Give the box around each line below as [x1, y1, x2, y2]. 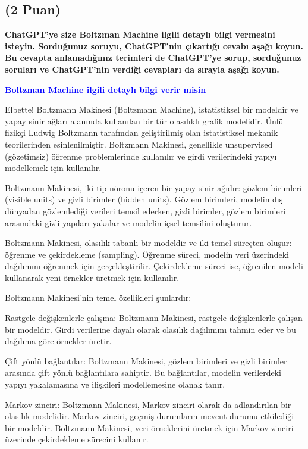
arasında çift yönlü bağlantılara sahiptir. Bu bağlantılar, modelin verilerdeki [5, 366, 282, 379]
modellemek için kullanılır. [5, 161, 102, 174]
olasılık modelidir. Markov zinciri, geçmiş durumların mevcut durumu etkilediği [5, 410, 294, 422]
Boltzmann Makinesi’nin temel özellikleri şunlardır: [5, 291, 191, 304]
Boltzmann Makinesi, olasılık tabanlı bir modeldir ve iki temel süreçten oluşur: [5, 236, 292, 249]
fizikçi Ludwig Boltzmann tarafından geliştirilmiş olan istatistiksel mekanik [5, 126, 278, 139]
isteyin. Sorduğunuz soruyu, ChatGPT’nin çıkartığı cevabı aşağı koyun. [5, 39, 303, 52]
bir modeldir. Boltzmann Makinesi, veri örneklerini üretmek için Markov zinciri [5, 421, 294, 434]
